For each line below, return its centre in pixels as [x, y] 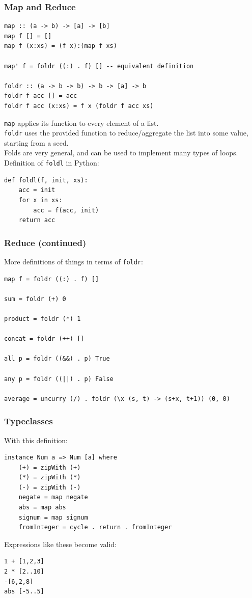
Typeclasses [29, 421]
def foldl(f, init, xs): [46, 180]
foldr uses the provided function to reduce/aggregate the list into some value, [126, 133]
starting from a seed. [36, 142]
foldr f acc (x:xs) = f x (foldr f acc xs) [79, 106]
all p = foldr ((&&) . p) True [57, 359]
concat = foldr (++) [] [44, 339]
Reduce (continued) [45, 242]
